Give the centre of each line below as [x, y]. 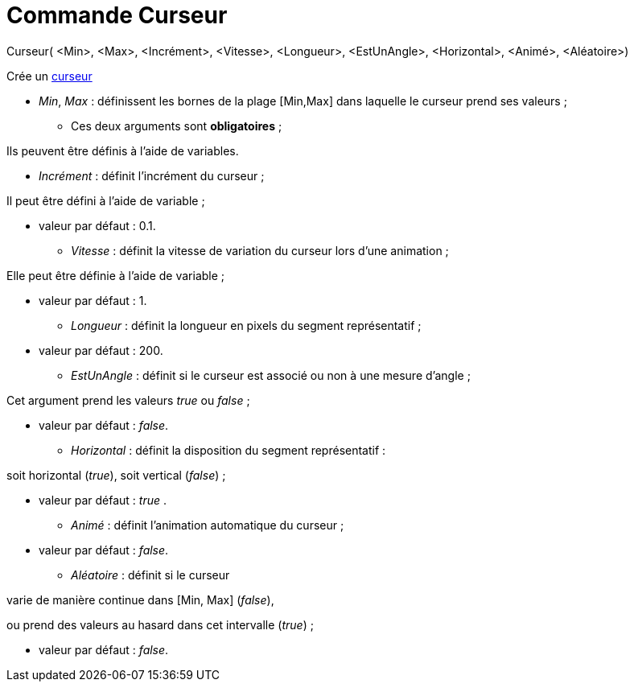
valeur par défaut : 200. [101, 350]
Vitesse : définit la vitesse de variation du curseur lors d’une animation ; [260, 250]
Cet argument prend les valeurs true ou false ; [128, 400]
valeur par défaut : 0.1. [97, 225]
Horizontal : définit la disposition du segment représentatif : [228, 450]
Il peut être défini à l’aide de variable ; [106, 200]
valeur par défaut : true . [103, 500]
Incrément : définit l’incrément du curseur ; [152, 175]
